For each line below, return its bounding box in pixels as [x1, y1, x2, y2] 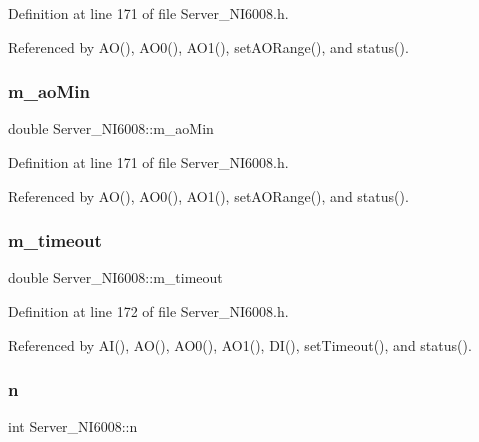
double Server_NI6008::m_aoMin [8, 118, 214, 139]
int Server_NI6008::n [8, 416, 138, 437]
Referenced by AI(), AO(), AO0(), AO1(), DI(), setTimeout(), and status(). [8, 334, 472, 355]
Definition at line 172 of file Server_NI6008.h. [8, 301, 289, 321]
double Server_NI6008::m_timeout [8, 267, 223, 288]
